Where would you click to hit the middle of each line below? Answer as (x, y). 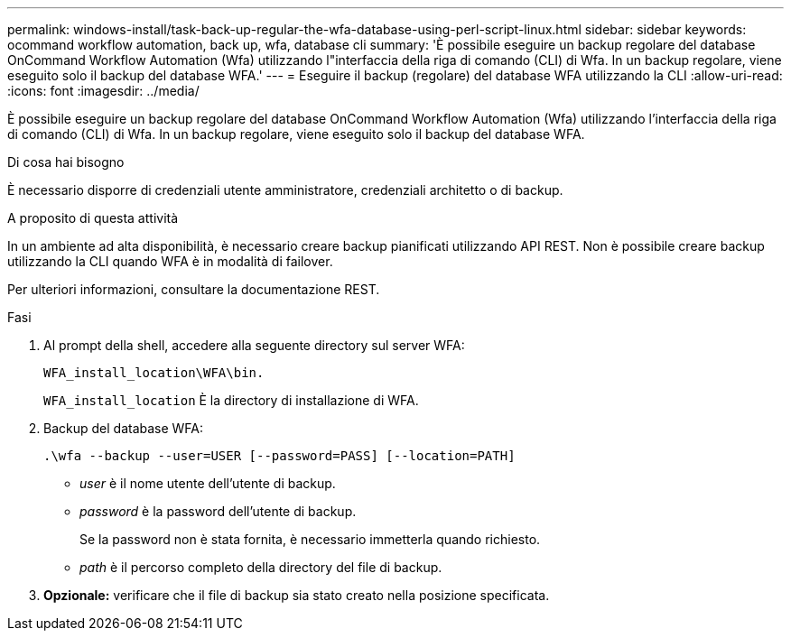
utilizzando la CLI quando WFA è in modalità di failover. (170, 261)
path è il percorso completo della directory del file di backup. (261, 567)
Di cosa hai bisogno (66, 162)
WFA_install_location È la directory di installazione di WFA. (231, 400)
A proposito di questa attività (93, 218)
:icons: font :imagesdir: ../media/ (103, 91)
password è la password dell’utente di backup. (218, 511)
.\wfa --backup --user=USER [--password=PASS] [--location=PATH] (279, 456)
